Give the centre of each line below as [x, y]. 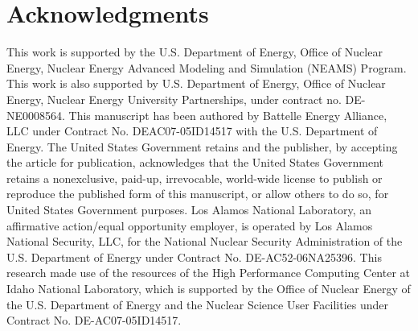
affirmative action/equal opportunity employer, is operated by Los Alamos [190, 225]
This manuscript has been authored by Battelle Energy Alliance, [228, 115]
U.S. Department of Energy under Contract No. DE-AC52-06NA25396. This [194, 257]
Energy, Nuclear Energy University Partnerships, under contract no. [174, 99]
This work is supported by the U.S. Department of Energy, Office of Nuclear [195, 52]
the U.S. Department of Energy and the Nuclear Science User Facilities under [197, 304]
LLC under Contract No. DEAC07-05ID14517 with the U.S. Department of [192, 131]
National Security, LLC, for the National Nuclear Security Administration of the [205, 241]
